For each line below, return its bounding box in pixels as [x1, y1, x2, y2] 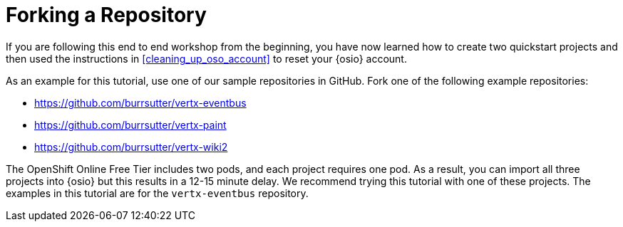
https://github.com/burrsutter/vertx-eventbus [34, 96, 247, 109]
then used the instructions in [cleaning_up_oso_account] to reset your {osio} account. [6, 52, 407, 65]
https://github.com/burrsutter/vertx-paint [34, 118, 227, 131]
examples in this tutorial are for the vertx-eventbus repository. [6, 186, 309, 199]
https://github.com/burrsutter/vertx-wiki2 [34, 140, 228, 153]
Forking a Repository [6, 3, 207, 27]
